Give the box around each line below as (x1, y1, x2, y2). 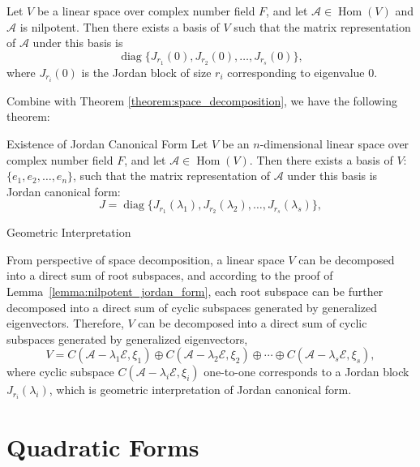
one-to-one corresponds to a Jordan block (204, 363, 409, 380)
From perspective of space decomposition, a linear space (6, 251, 285, 268)
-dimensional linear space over (259, 135, 409, 152)
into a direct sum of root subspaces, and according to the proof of (6, 267, 333, 284)
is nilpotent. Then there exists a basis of (19, 18, 220, 35)
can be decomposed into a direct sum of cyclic (138, 315, 367, 332)
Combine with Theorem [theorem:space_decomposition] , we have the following (6, 92, 398, 109)
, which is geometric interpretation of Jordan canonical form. (49, 381, 352, 398)
